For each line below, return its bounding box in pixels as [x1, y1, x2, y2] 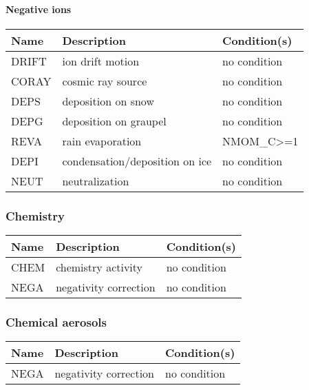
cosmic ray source [62, 72, 147, 89]
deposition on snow [62, 92, 154, 109]
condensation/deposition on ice [62, 152, 212, 169]
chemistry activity [56, 259, 143, 276]
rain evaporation [62, 132, 142, 149]
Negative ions [6, 1, 72, 16]
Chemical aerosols [6, 313, 107, 330]
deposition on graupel [62, 112, 167, 129]
